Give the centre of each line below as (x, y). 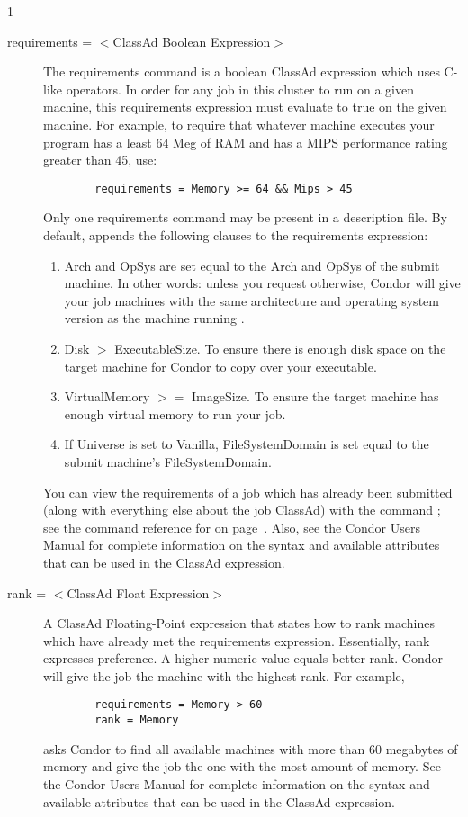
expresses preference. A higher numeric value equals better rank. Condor (243, 658)
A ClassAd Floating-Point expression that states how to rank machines (239, 623)
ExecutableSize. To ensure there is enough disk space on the (280, 348)
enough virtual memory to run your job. (175, 413)
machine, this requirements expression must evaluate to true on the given (245, 107)
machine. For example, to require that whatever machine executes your (239, 124)
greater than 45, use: (100, 160)
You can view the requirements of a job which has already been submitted (248, 492)
